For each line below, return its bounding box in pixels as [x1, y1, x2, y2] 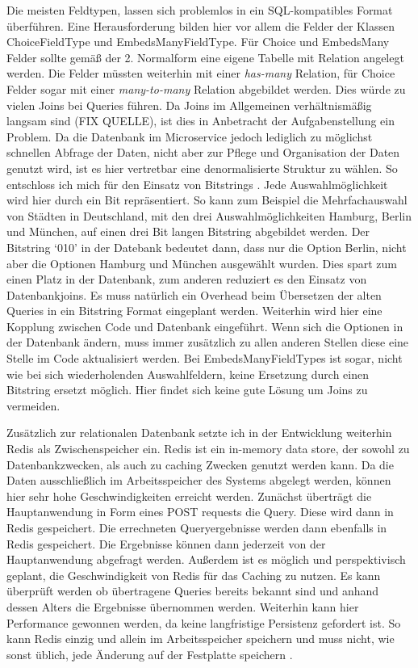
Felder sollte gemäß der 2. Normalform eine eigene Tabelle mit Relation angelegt [6, 48, 404, 65]
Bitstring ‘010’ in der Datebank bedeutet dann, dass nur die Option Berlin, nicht [6, 238, 407, 255]
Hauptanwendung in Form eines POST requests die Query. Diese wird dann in [6, 503, 394, 520]
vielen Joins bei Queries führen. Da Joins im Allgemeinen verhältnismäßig [6, 96, 372, 113]
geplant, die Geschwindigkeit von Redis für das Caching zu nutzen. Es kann [6, 566, 381, 583]
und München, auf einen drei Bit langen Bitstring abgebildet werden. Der [6, 223, 370, 240]
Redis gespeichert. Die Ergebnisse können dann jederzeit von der [6, 535, 326, 552]
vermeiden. [6, 397, 61, 414]
